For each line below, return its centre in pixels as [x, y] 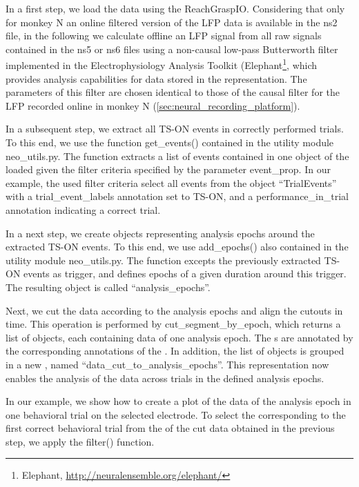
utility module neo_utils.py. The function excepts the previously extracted [163, 260]
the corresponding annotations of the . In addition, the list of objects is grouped [175, 351]
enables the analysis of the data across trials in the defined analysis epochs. [165, 378]
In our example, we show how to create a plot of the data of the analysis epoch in [178, 401]
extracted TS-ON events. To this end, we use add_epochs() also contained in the [177, 247]
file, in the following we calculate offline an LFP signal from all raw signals [164, 36]
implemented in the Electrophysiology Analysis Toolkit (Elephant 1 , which [162, 64]
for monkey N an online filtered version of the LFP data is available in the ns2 [172, 22]
